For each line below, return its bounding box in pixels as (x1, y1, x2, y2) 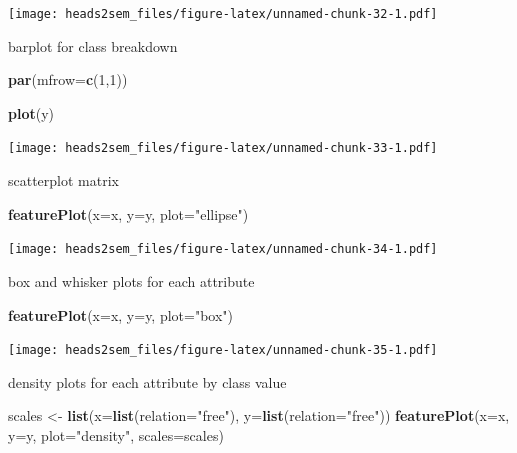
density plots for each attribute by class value (8, 371, 287, 392)
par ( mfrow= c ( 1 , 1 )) (8, 69, 128, 90)
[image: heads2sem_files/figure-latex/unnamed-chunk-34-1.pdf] (8, 242, 438, 257)
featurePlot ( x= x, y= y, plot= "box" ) (8, 304, 234, 325)
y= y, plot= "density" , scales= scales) (8, 424, 224, 445)
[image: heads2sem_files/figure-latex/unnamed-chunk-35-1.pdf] (8, 343, 438, 358)
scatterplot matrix (8, 170, 119, 191)
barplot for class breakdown (8, 35, 178, 56)
